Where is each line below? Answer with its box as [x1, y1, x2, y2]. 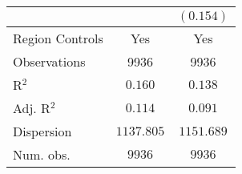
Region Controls [13, 29, 103, 47]
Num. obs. [13, 145, 71, 164]
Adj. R [13, 99, 50, 117]
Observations [13, 52, 86, 71]
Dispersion [13, 122, 72, 140]
